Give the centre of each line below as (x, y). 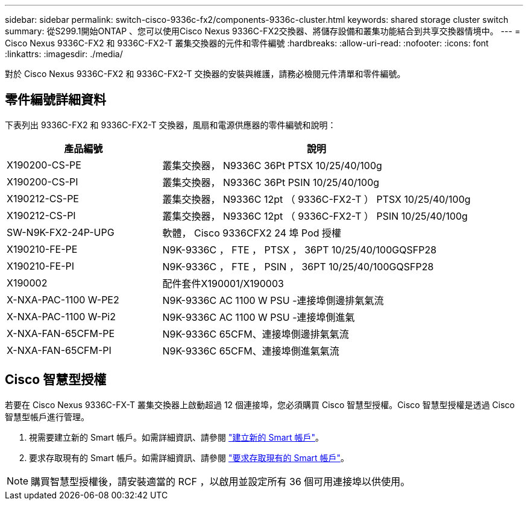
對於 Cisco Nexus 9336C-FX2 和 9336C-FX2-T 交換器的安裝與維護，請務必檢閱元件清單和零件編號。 (205, 74)
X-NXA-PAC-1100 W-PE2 (63, 299)
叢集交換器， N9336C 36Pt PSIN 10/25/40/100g (271, 182)
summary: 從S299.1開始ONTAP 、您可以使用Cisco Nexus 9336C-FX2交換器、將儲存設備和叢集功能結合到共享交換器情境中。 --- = (263, 31)
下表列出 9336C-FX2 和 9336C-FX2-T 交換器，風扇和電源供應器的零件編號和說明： (171, 125)
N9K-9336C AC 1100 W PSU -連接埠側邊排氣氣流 (273, 300)
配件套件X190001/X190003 (223, 283)
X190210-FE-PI (41, 266)
